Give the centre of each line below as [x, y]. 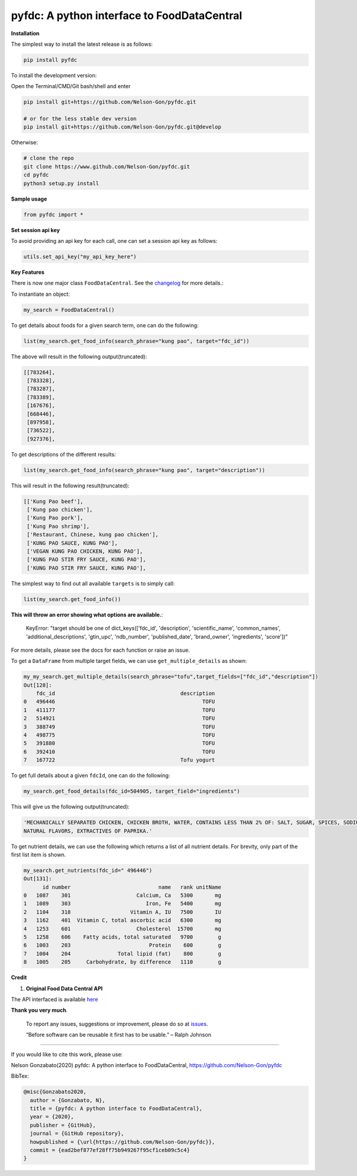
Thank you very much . [39, 1010]
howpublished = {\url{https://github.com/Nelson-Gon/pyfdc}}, [123, 1142]
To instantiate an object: [40, 294]
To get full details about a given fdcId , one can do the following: [91, 775]
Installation [25, 33]
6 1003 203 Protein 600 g [122, 945]
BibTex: [20, 1076]
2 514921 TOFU [119, 718]
